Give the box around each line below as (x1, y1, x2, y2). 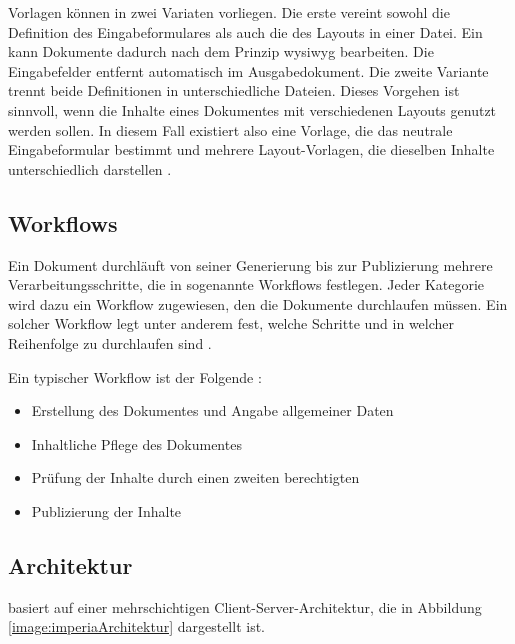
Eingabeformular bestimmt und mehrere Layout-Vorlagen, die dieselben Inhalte (8, 139, 495, 160)
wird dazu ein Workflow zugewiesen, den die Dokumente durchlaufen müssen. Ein (8, 293, 508, 314)
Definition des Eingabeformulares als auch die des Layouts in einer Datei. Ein (8, 21, 483, 42)
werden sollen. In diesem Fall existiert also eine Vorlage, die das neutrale (8, 119, 453, 140)
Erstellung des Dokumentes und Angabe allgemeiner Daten (31, 400, 394, 421)
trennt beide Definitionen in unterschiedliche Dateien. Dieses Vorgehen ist (8, 80, 460, 101)
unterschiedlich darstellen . (8, 158, 172, 179)
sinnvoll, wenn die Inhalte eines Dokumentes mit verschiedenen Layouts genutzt (8, 99, 497, 120)
